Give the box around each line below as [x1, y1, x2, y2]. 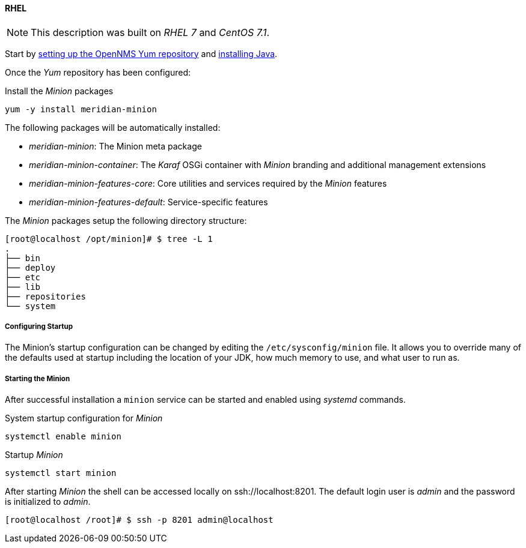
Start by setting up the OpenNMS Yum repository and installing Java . [5, 48, 278, 59]
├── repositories [5, 291, 86, 301]
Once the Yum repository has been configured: [5, 67, 191, 77]
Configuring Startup [5, 322, 73, 331]
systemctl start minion [5, 468, 117, 478]
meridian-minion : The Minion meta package [29, 140, 202, 151]
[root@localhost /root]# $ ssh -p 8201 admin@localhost [5, 515, 274, 525]
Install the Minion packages [5, 85, 114, 96]
